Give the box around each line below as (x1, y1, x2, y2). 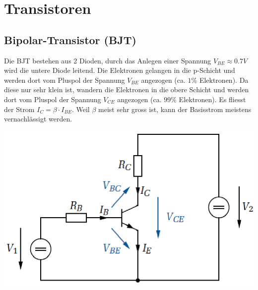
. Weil (71, 104, 90, 114)
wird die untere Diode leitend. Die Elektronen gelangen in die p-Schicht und (4, 65, 235, 75)
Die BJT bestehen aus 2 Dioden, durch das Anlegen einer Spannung (4, 55, 211, 65)
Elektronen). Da (199, 74, 249, 85)
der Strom (4, 104, 35, 114)
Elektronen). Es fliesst (179, 94, 246, 104)
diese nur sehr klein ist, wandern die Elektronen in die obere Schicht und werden (4, 84, 249, 95)
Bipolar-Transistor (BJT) (4, 32, 136, 47)
